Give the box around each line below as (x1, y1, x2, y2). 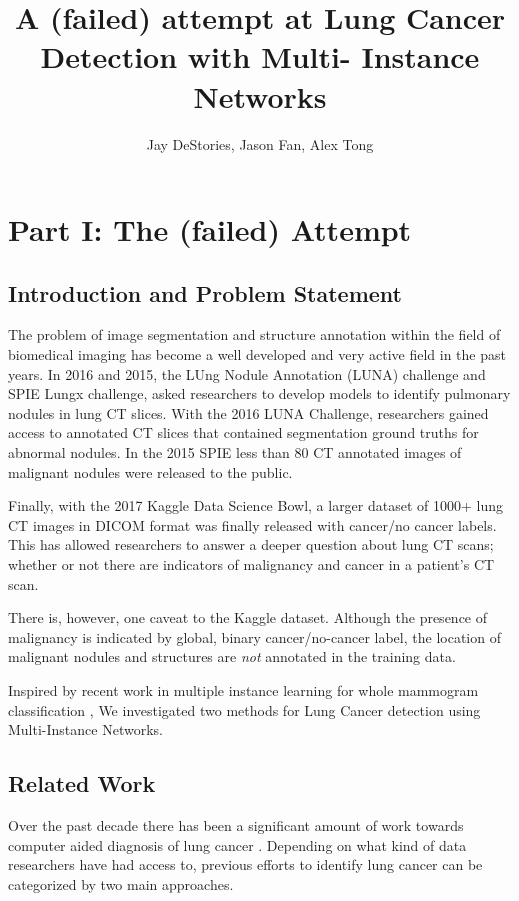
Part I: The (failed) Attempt (8, 209, 412, 250)
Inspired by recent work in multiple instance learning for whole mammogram (8, 679, 479, 700)
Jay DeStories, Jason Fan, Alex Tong (146, 133, 374, 154)
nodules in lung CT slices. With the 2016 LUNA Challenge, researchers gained (8, 402, 489, 423)
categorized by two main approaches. (8, 873, 234, 894)
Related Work (8, 768, 156, 799)
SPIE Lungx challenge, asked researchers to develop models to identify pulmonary (8, 383, 511, 404)
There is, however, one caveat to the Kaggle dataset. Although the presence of (8, 607, 488, 628)
